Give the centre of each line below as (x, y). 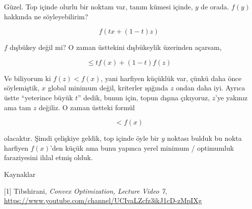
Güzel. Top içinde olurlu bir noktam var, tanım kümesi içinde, (98, 6)
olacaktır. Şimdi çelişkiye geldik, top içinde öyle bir (82, 138)
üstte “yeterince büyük (38, 97)
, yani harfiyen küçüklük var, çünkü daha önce (171, 78)
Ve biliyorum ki (28, 78)
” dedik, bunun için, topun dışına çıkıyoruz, (144, 97)
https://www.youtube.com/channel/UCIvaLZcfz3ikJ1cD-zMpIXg (103, 200)
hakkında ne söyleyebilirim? (46, 16)
